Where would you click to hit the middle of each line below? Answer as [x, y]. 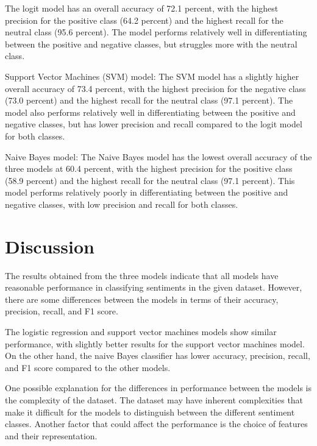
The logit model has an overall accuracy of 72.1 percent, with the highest [142, 8]
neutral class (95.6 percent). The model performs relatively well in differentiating [156, 32]
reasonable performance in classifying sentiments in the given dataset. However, [154, 287]
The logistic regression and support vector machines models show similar [141, 331]
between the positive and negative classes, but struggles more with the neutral [151, 44]
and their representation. [51, 435]
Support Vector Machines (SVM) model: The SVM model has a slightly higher [152, 76]
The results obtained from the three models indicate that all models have [142, 275]
